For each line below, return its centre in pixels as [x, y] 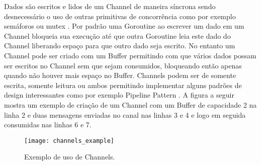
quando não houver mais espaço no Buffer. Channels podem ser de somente [120, 75]
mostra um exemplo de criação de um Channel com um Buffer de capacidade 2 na [130, 104]
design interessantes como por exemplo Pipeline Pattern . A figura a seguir [119, 95]
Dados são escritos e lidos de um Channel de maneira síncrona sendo [110, 6]
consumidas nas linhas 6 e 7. [48, 125]
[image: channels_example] [69, 141]
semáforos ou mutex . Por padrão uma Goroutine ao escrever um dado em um [124, 26]
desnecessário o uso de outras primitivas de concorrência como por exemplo [120, 16]
